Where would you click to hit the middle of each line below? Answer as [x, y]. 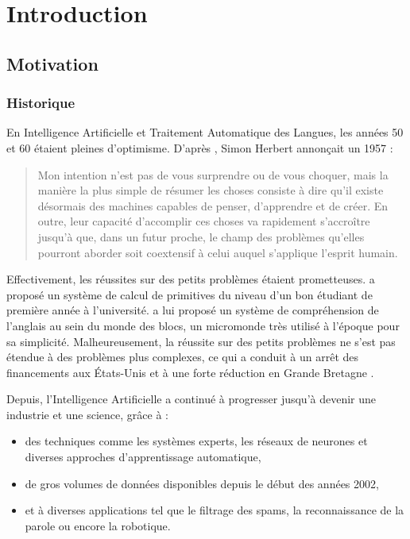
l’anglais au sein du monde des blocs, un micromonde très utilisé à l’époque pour [203, 325]
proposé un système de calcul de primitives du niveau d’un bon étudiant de [190, 294]
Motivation [52, 63]
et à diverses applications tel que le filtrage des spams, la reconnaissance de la [215, 510]
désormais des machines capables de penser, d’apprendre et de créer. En [213, 205]
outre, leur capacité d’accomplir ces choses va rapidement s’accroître [204, 221]
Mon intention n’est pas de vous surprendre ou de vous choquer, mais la [213, 174]
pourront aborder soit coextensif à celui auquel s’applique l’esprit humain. [218, 252]
